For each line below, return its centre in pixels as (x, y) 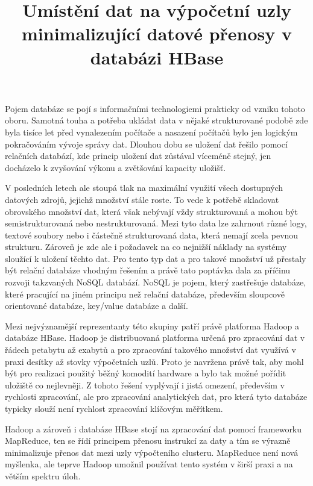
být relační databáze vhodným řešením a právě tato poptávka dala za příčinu (148, 270)
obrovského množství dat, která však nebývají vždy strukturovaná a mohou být (151, 211)
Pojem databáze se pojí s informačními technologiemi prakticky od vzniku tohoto (155, 108)
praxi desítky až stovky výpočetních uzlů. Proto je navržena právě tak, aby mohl (154, 361)
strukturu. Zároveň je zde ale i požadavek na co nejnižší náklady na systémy (146, 247)
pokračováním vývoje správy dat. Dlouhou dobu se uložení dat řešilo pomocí (146, 144)
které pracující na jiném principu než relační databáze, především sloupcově (145, 294)
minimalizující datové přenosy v (157, 33)
